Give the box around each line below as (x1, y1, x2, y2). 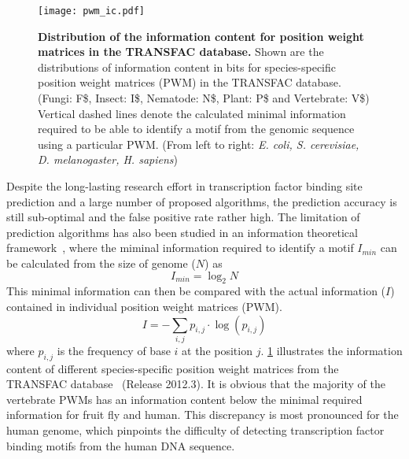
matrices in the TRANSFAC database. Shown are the (38, 43, 324, 60)
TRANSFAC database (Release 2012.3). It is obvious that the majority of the (6, 376, 385, 392)
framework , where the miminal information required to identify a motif (6, 239, 354, 256)
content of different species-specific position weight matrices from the (6, 360, 339, 376)
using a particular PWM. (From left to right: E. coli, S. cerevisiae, (38, 135, 359, 152)
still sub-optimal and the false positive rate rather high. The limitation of (6, 209, 360, 225)
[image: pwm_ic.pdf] (38, 6, 146, 17)
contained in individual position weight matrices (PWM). (6, 298, 282, 314)
